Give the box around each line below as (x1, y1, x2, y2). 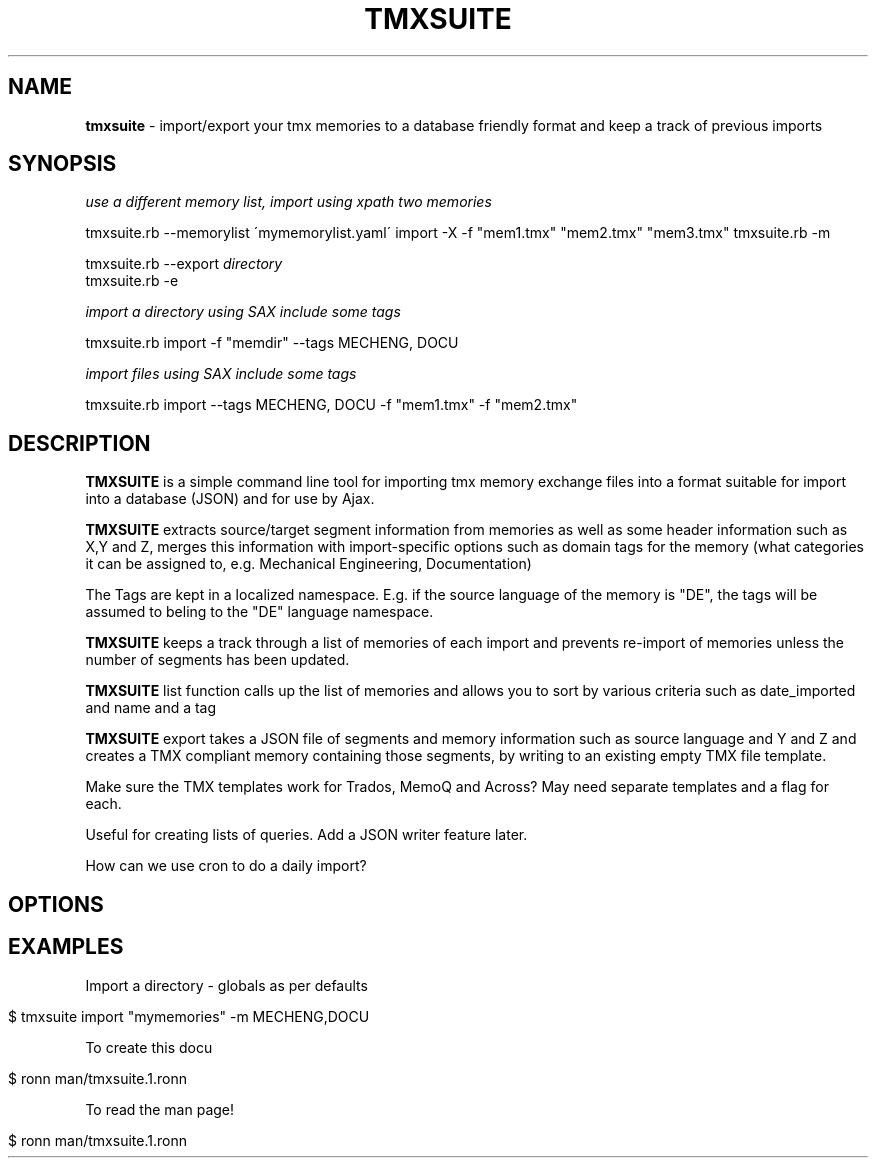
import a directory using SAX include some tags (85, 303, 401, 321)
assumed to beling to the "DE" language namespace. (85, 603, 434, 621)
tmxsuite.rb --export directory (85, 255, 283, 273)
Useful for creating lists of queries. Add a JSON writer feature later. (85, 826, 528, 844)
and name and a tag (85, 699, 217, 717)
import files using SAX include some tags (85, 365, 357, 383)
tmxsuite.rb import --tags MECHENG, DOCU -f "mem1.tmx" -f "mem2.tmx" (85, 396, 578, 414)
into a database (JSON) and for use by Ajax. (85, 490, 375, 508)
